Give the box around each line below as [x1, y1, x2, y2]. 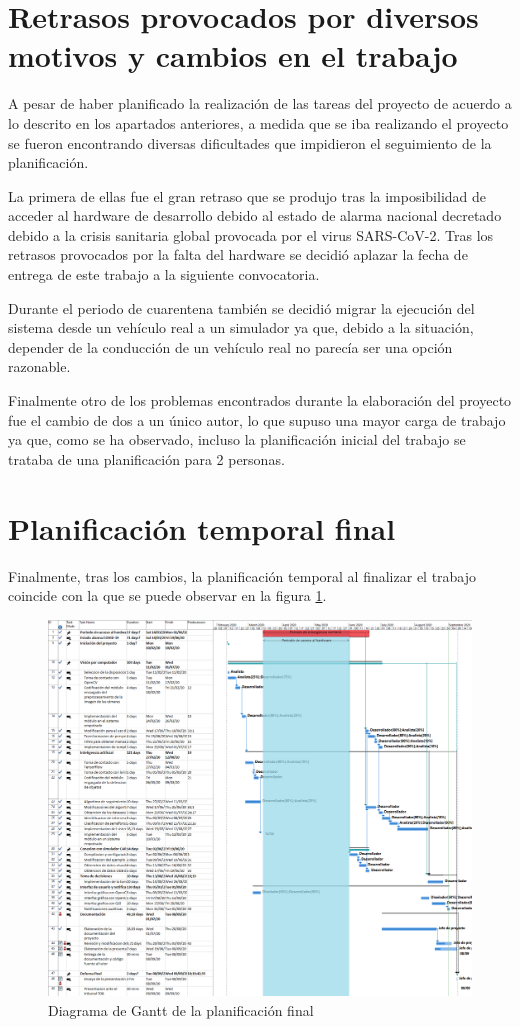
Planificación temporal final [8, 507, 396, 548]
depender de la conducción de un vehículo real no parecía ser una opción [8, 336, 453, 357]
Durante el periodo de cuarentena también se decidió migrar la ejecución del [8, 297, 475, 318]
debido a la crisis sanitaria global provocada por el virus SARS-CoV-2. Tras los [8, 224, 494, 245]
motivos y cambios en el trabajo [8, 35, 458, 76]
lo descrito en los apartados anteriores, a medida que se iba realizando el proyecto [8, 112, 509, 133]
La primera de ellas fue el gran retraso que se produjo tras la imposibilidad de [8, 185, 487, 206]
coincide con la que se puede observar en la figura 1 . [8, 585, 327, 606]
